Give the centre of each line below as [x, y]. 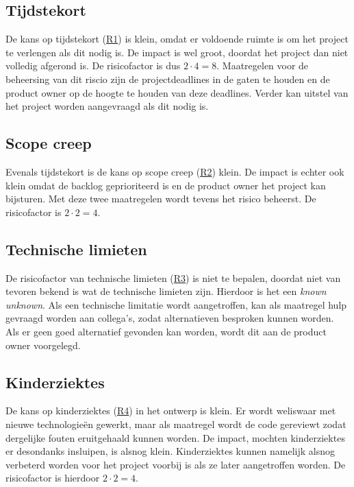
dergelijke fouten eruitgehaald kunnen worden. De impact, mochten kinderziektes [175, 437]
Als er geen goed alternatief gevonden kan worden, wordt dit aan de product [166, 331]
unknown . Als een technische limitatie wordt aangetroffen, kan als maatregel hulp [176, 304]
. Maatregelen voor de [263, 66]
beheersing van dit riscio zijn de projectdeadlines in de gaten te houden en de [168, 79]
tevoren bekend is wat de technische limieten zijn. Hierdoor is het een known [166, 291]
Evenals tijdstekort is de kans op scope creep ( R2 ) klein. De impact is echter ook [175, 171]
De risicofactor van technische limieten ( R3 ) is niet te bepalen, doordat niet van [173, 277]
